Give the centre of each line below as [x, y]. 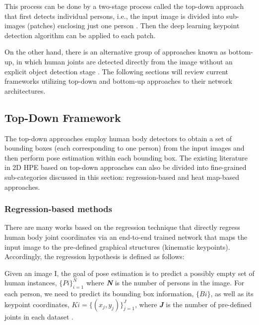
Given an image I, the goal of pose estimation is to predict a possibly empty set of [129, 273]
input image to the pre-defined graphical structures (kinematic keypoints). [117, 246]
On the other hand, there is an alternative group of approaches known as [115, 52]
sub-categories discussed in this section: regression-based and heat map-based [122, 177]
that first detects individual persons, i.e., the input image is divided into [114, 16]
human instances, [31, 283]
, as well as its [232, 294]
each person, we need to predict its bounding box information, [99, 294]
